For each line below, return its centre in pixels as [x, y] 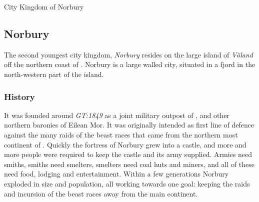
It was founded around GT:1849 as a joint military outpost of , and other [117, 115]
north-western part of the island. [54, 74]
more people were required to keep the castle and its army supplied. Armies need [128, 154]
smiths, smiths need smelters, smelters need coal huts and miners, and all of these [129, 164]
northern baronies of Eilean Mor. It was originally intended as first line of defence [129, 125]
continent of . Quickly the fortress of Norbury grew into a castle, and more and [125, 144]
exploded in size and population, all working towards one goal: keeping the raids [127, 183]
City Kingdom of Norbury [44, 6]
